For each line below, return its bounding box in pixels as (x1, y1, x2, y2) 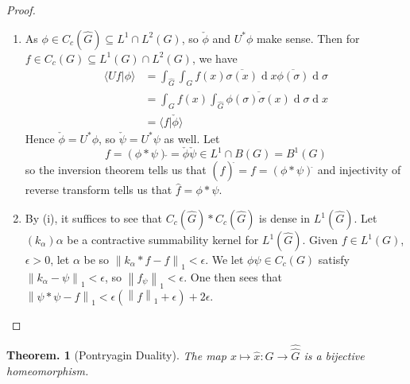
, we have (191, 49, 238, 66)
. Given (302, 231, 338, 247)
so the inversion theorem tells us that (25, 161, 207, 178)
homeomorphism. (6, 363, 89, 379)
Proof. (6, 2, 36, 17)
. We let (205, 251, 244, 267)
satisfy (318, 251, 350, 267)
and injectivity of (317, 161, 401, 178)
